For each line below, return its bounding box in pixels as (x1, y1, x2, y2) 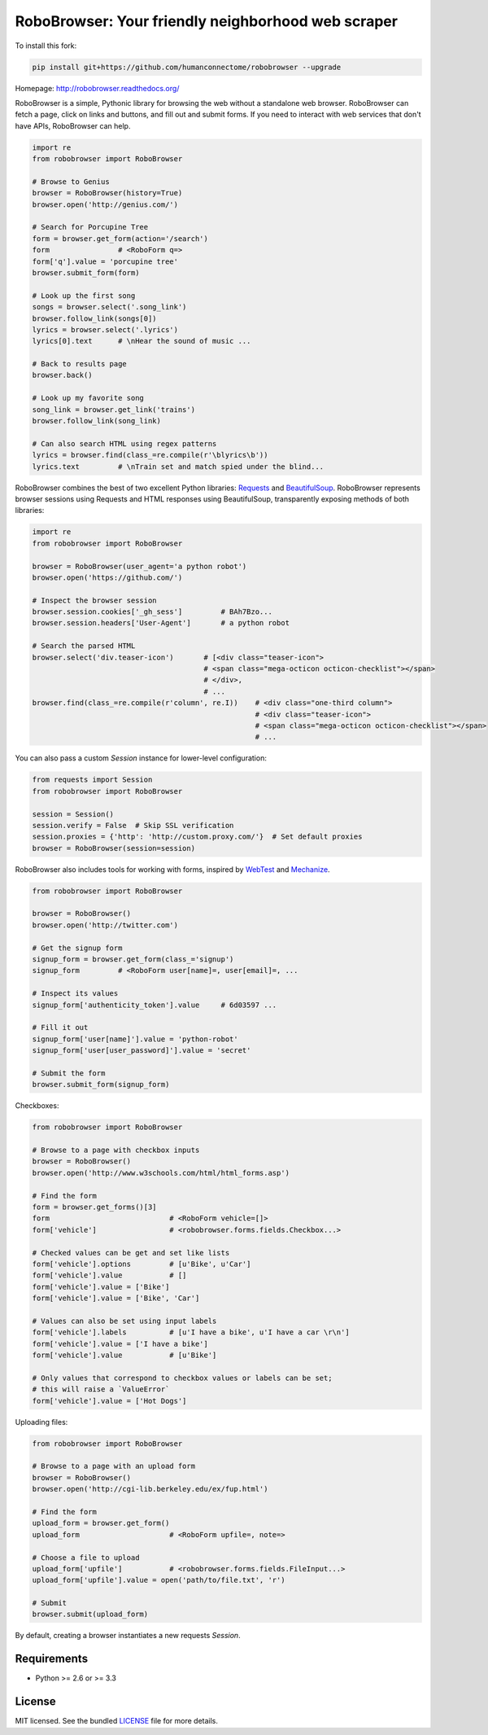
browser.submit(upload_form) (32, 1610, 149, 1619)
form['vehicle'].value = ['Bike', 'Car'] (32, 1294, 200, 1303)
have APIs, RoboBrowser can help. (15, 120, 131, 130)
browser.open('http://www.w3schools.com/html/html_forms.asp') (32, 1168, 290, 1177)
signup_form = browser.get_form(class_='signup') (32, 955, 234, 964)
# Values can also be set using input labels (32, 1316, 217, 1325)
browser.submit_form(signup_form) (32, 1080, 170, 1089)
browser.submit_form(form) (32, 268, 140, 277)
